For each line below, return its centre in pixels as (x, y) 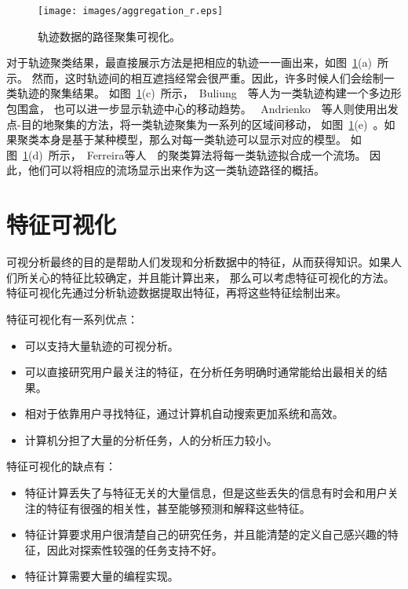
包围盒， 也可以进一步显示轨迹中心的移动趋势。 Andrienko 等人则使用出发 (202, 109)
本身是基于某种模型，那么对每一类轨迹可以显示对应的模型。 (193, 139)
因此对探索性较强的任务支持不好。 (135, 549)
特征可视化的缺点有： (61, 466)
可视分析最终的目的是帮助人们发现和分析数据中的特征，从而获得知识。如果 (199, 262)
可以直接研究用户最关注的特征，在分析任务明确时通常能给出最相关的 (200, 372)
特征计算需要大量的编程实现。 (102, 576)
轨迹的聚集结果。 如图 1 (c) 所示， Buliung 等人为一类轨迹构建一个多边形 (209, 93)
